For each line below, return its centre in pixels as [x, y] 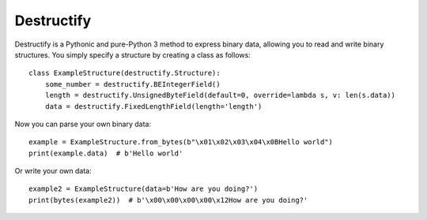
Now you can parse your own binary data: [83, 124]
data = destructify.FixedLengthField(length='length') [153, 106]
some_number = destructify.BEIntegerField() [132, 84]
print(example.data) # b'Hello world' [106, 153]
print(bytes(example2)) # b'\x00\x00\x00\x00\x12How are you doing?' [168, 200]
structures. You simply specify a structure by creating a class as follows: [132, 54]
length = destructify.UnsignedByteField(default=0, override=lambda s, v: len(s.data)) [220, 95]
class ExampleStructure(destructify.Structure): [125, 73]
